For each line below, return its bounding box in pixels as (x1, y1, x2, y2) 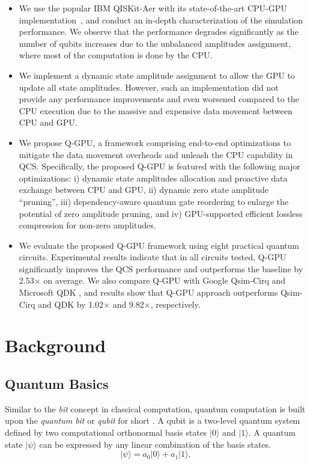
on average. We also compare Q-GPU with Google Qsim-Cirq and (43, 274, 286, 287)
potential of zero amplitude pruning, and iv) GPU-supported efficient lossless (19, 207, 303, 219)
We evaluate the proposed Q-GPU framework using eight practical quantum (19, 239, 299, 251)
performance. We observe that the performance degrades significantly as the (19, 25, 299, 38)
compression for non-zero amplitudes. (19, 219, 156, 231)
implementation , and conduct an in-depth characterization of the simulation (19, 13, 303, 26)
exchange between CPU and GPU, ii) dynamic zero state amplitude (19, 183, 269, 196)
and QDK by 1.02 (38, 298, 104, 310)
